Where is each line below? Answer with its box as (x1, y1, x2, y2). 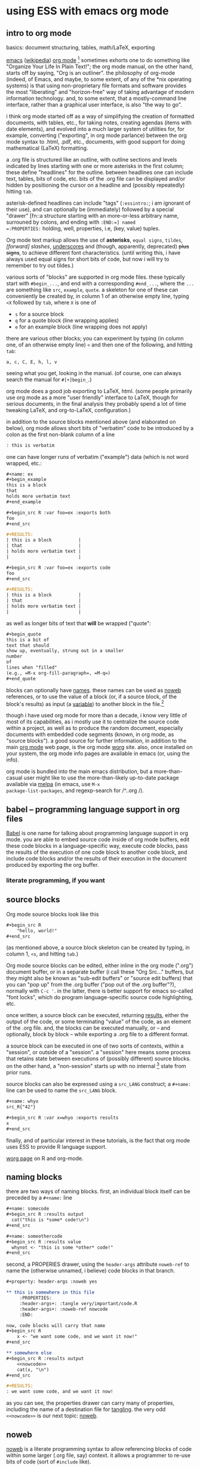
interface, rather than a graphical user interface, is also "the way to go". (6, 101, 182, 108)
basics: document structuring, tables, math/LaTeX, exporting (6, 44, 155, 51)
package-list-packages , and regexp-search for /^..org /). (6, 787, 144, 794)
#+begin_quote (6, 631, 42, 637)
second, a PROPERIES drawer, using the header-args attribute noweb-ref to (6, 1261, 190, 1268)
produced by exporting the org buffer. (6, 862, 100, 869)
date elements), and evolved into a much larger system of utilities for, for (6, 125, 185, 132)
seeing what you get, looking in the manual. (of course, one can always (6, 369, 181, 376)
